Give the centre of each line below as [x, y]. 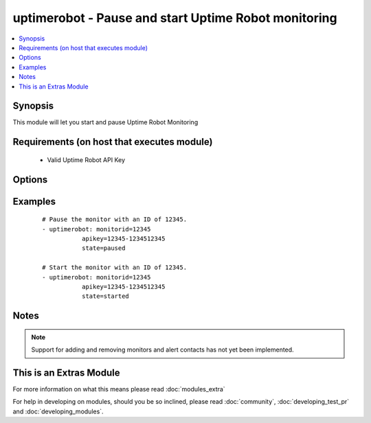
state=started [105, 296]
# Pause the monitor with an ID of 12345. [115, 219]
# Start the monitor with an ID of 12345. [115, 267]
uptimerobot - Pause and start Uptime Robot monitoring [175, 18]
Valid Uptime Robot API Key [86, 160]
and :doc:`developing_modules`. [58, 411]
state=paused [103, 248]
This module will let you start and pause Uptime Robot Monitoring [105, 122]
